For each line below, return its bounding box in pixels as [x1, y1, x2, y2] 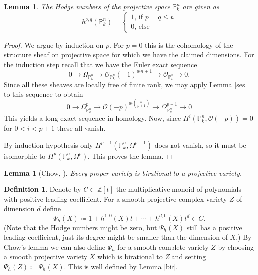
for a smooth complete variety [117, 241, 209, 252]
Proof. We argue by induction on [4, 39, 104, 50]
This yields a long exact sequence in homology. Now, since [4, 113, 181, 123]
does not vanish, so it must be [154, 139, 246, 150]
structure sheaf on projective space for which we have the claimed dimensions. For [4, 49, 254, 60]
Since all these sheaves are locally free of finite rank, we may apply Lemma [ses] [4, 79, 247, 90]
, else [134, 23, 150, 31]
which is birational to [97, 251, 163, 262]
